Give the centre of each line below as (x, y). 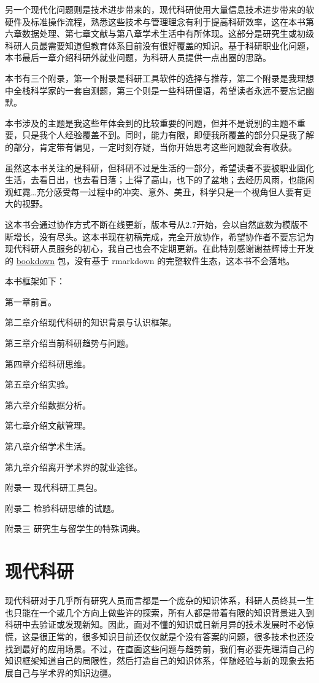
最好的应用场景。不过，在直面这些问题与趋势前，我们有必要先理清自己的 (168, 648)
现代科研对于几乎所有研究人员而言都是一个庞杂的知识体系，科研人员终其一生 (159, 600)
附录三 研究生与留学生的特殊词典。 (75, 529)
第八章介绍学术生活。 (48, 446)
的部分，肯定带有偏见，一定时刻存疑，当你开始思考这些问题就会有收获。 (151, 146)
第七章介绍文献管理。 (48, 425)
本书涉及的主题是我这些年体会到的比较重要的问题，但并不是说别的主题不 (151, 123)
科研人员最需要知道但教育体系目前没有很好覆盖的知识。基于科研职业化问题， (159, 45)
